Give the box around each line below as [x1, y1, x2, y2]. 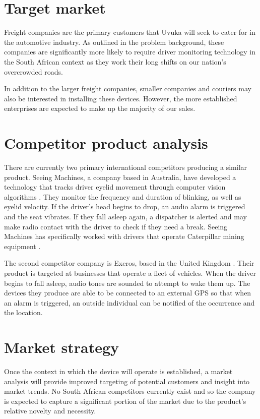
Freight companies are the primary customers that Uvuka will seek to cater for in [4, 27, 255, 37]
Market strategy [4, 337, 119, 357]
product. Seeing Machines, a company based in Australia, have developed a [4, 171, 236, 182]
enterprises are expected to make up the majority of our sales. [4, 103, 196, 113]
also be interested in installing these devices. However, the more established [4, 93, 237, 103]
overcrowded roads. [4, 66, 63, 77]
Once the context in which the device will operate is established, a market [4, 366, 233, 377]
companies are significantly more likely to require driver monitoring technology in [4, 46, 255, 57]
